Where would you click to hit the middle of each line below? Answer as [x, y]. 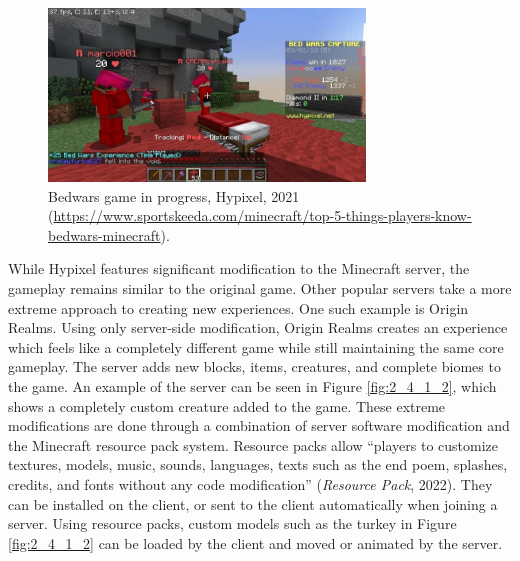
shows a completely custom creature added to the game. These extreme [227, 405]
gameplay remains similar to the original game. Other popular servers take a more [260, 288]
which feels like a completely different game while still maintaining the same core [256, 346]
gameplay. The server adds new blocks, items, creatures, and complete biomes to [254, 366]
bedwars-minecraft [104, 234]
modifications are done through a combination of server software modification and [259, 425]
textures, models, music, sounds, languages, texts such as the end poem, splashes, [258, 464]
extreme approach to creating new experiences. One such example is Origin [238, 307]
